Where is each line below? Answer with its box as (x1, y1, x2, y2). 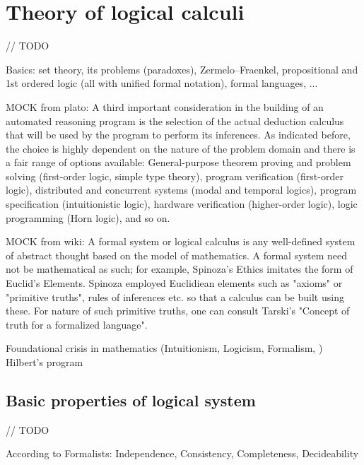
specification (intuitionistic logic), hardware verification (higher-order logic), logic (6, 196, 358, 211)
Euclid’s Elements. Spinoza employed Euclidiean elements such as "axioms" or (6, 276, 343, 290)
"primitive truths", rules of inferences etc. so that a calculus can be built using (6, 289, 344, 304)
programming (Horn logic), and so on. (6, 210, 170, 225)
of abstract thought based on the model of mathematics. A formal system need (6, 247, 348, 262)
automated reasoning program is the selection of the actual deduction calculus (6, 113, 344, 128)
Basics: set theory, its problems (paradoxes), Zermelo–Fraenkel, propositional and (6, 61, 358, 76)
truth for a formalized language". (6, 317, 148, 331)
